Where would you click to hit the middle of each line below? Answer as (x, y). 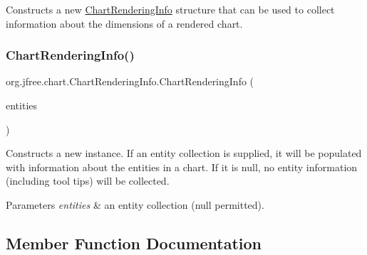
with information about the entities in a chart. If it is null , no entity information (182, 167)
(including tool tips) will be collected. (88, 181)
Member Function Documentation (134, 243)
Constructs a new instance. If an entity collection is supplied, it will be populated (184, 153)
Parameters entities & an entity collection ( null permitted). (135, 204)
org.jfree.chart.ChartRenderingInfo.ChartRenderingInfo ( (130, 81)
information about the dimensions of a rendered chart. (124, 23)
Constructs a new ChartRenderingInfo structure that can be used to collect (170, 9)
